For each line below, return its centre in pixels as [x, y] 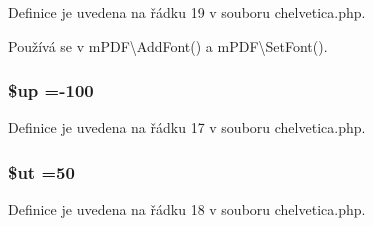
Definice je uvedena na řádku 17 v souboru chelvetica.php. [187, 127]
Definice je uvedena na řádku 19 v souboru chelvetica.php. [187, 12]
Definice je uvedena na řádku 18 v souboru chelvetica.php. [187, 209]
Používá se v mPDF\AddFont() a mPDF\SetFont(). [168, 45]
